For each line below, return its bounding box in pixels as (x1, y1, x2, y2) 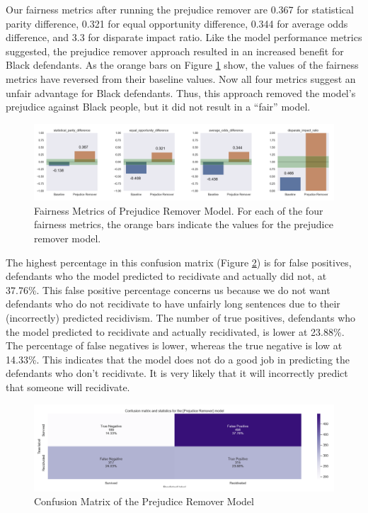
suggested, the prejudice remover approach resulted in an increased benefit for (6, 43, 344, 58)
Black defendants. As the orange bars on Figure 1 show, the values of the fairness (6, 57, 359, 72)
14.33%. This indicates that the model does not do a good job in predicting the (6, 351, 350, 366)
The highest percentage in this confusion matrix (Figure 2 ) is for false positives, (6, 254, 352, 269)
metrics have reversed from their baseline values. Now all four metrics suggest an (6, 71, 356, 86)
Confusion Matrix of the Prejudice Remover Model (34, 494, 254, 509)
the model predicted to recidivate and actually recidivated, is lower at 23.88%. (6, 324, 345, 339)
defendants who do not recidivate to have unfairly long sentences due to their (6, 296, 340, 311)
